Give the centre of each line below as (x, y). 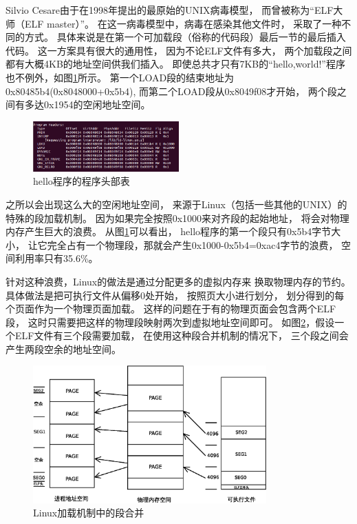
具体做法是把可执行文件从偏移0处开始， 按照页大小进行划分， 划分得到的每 (175, 295)
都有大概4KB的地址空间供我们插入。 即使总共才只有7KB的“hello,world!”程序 (175, 64)
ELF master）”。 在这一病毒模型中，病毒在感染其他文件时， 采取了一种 (183, 23)
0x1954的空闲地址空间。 (97, 104)
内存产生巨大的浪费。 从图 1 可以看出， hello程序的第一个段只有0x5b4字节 (169, 231)
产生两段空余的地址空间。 (63, 349)
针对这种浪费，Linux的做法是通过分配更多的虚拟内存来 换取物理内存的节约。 (178, 281)
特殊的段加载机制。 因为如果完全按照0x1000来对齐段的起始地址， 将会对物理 (177, 218)
